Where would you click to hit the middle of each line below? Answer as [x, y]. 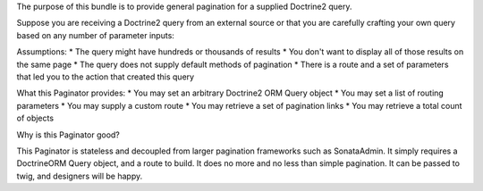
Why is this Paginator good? [68, 135]
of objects [35, 118]
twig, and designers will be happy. [80, 176]
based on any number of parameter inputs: [95, 35]
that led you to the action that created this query [106, 77]
